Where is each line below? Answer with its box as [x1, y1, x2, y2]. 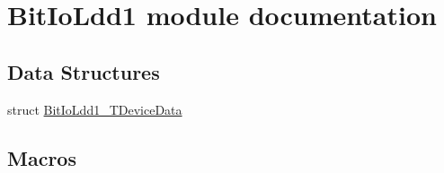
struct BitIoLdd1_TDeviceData [7, 99, 182, 118]
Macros [7, 143, 76, 171]
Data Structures [7, 57, 160, 85]
